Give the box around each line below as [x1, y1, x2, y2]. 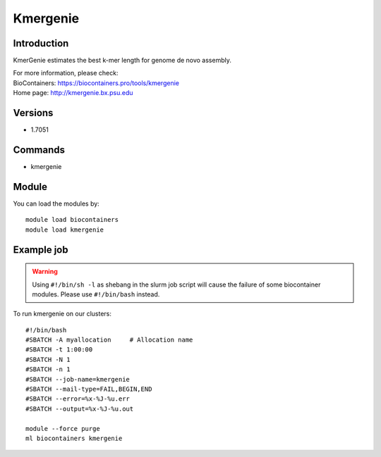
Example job [13, 244, 68, 256]
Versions [13, 107, 54, 119]
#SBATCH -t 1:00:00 [25, 346, 93, 353]
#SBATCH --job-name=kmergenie [25, 375, 131, 383]
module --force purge [25, 425, 100, 432]
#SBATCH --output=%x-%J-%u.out [25, 405, 134, 413]
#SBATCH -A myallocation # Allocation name [25, 336, 193, 344]
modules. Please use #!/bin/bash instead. [32, 289, 160, 299]
